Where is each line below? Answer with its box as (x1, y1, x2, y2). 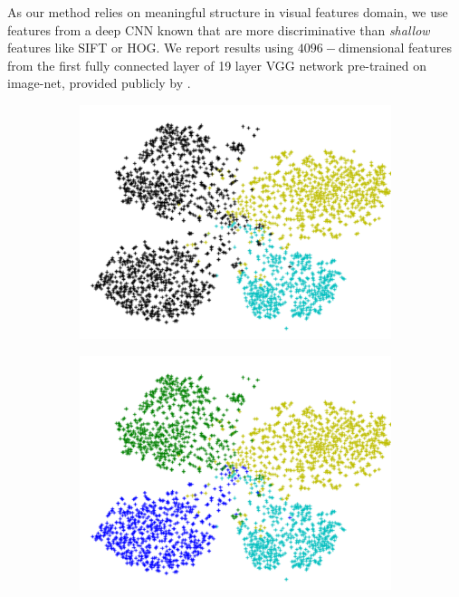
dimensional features (338, 38, 453, 57)
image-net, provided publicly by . (7, 73, 191, 92)
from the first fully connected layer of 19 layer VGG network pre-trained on (7, 55, 426, 74)
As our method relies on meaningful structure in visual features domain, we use (7, 3, 448, 21)
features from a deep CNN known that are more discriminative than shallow (7, 20, 430, 39)
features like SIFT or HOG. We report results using (7, 38, 294, 57)
